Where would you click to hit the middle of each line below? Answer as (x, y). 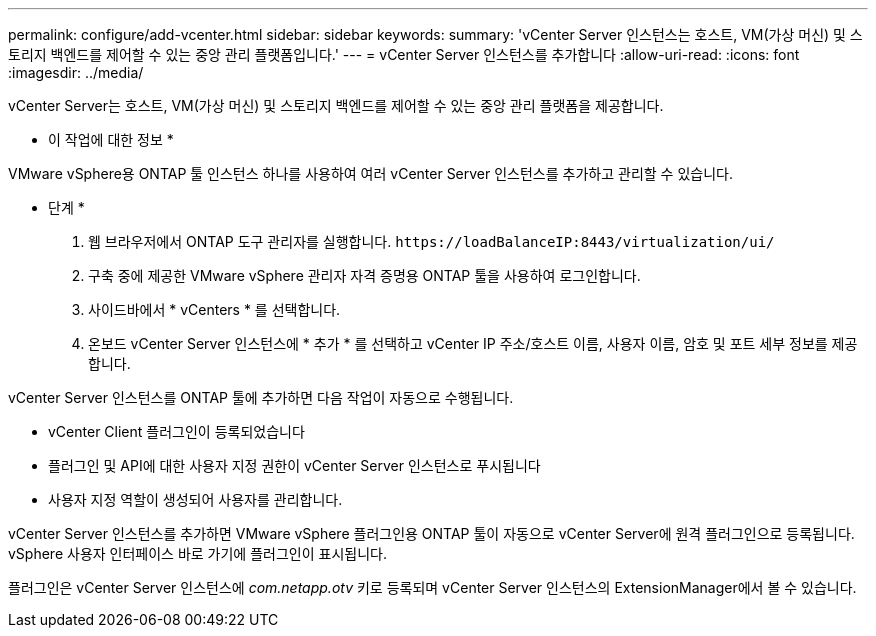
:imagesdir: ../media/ (76, 72)
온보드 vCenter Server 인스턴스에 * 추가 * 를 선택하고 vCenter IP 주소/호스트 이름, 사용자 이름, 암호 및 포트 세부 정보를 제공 (473, 343)
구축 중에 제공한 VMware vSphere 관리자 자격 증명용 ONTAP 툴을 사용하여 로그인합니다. (364, 275)
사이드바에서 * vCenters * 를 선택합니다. (214, 309)
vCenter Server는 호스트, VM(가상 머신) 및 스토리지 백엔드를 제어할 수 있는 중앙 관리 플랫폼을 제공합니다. (336, 105)
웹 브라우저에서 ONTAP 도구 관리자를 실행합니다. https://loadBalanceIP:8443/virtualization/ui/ (431, 241)
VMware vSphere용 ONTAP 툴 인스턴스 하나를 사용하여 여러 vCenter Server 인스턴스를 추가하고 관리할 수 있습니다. (370, 173)
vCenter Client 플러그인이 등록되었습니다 (176, 431)
